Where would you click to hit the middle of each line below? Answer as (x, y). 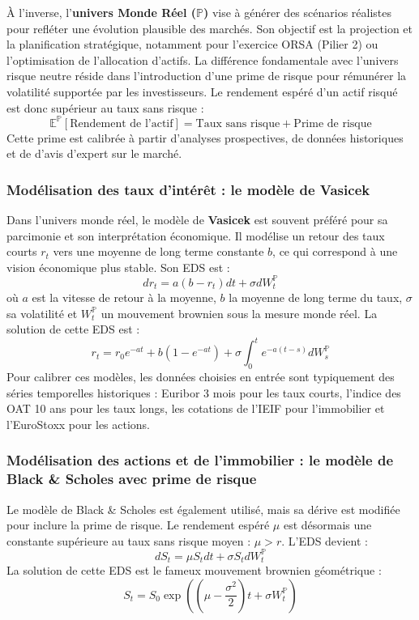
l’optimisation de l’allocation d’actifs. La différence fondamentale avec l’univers (203, 59)
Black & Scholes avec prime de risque (132, 479)
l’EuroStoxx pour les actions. (79, 424)
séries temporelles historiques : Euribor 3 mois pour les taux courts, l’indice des (204, 392)
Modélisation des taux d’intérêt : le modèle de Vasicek (188, 189)
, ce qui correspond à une (335, 251)
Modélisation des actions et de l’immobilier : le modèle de (200, 460)
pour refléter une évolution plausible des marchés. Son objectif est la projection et (210, 28)
